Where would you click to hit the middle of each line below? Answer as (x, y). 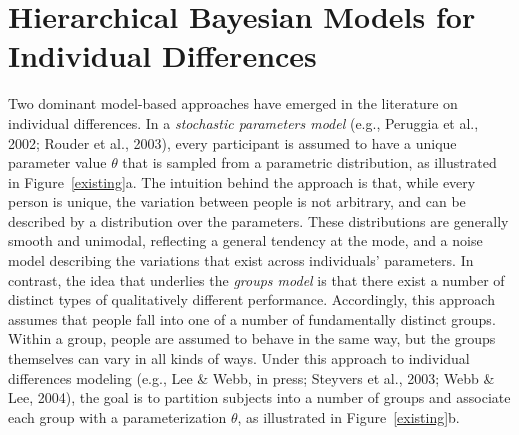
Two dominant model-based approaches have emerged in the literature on (233, 103)
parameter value (57, 162)
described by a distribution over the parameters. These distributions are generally (258, 220)
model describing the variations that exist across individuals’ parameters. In (241, 260)
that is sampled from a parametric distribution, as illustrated (309, 162)
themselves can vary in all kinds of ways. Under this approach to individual (239, 358)
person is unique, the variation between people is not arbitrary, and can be (237, 201)
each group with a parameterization (117, 416)
